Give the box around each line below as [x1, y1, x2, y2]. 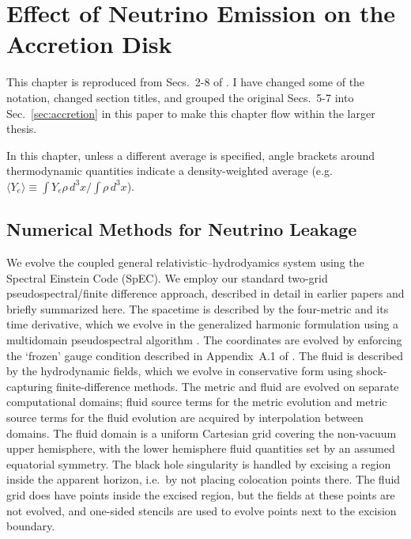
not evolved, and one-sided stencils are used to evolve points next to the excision [6, 502, 397, 518]
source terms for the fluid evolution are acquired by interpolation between [6, 409, 364, 426]
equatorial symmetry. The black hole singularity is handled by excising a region [6, 455, 391, 472]
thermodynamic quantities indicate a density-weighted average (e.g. [6, 162, 333, 179]
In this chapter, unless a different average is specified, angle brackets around [6, 146, 375, 163]
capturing [6, 378, 53, 394]
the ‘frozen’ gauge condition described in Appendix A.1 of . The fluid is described [6, 347, 404, 363]
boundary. [6, 518, 55, 534]
